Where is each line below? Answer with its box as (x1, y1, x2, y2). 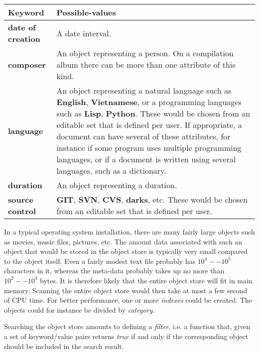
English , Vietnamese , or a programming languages (56, 96, 242, 108)
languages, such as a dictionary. (56, 165, 166, 176)
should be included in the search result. (4, 341, 124, 351)
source (8, 194, 33, 205)
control (8, 205, 36, 217)
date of (8, 21, 36, 33)
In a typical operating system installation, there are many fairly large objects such (4, 227, 255, 236)
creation (8, 33, 40, 44)
